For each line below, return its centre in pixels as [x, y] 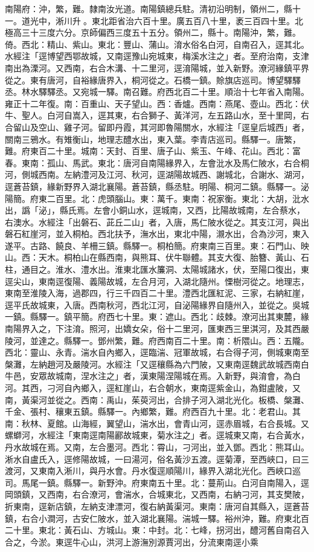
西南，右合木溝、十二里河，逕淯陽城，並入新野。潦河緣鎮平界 [186, 67]
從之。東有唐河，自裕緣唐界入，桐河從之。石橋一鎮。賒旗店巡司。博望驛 [149, 80]
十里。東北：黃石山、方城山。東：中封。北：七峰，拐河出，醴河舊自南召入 [161, 530]
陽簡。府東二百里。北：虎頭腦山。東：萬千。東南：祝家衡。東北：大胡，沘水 [157, 198]
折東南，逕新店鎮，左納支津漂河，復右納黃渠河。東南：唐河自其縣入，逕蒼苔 [157, 506]
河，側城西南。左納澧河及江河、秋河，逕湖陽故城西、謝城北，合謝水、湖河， [157, 174]
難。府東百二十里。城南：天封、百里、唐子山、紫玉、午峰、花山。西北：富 [153, 151]
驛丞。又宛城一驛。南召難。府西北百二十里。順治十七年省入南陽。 [178, 92]
